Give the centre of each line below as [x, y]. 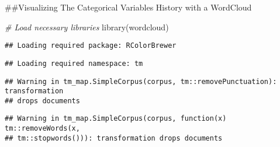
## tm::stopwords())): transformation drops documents [114, 138]
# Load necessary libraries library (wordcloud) [87, 27]
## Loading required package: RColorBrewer [91, 46]
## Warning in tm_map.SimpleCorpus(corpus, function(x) [116, 119]
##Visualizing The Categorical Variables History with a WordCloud [128, 7]
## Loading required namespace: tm [74, 63]
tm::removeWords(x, [42, 129]
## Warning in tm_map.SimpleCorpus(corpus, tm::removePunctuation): [141, 81]
